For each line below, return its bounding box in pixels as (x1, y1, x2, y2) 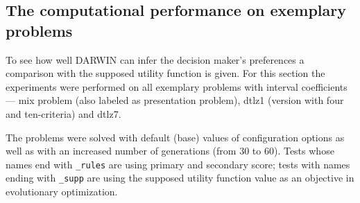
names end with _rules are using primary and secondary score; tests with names (6, 157, 350, 171)
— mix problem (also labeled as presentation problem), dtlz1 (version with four (6, 93, 344, 107)
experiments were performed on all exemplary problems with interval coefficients (6, 79, 348, 94)
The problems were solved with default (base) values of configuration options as (6, 130, 345, 144)
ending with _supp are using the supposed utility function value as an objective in (6, 170, 354, 185)
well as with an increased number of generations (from (6, 143, 237, 158)
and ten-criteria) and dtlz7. (6, 106, 121, 121)
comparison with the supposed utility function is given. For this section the (6, 66, 325, 80)
